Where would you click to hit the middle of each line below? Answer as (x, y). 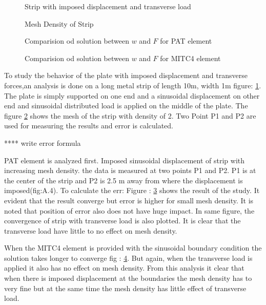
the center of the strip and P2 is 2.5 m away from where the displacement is (124, 180)
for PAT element (186, 41)
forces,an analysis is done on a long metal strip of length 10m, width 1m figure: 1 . (133, 85)
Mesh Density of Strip (59, 23)
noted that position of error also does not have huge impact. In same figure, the (129, 210)
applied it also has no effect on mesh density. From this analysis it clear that (124, 268)
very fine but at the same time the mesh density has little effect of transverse (125, 288)
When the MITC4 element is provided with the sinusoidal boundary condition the (133, 248)
